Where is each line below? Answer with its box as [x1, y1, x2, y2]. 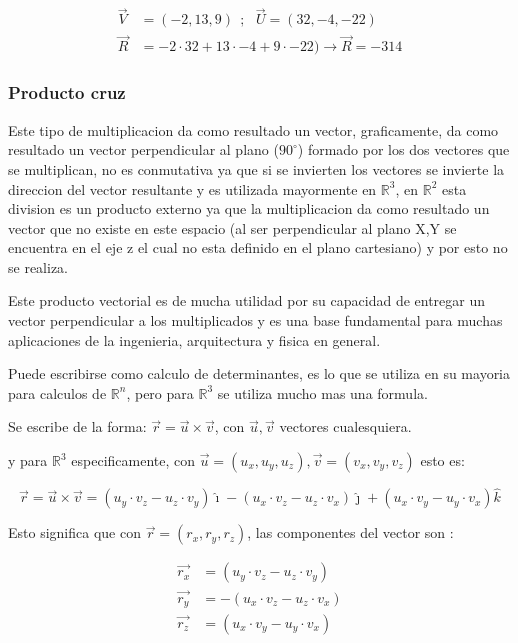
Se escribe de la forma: [8, 416, 147, 437]
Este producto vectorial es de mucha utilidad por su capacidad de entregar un [8, 290, 486, 311]
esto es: [420, 450, 465, 471]
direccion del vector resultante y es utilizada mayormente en [8, 178, 377, 199]
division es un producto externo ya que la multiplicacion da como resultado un [8, 198, 490, 219]
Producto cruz [8, 80, 126, 105]
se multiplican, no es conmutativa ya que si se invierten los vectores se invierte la [8, 158, 505, 179]
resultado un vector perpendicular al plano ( [8, 139, 279, 160]
